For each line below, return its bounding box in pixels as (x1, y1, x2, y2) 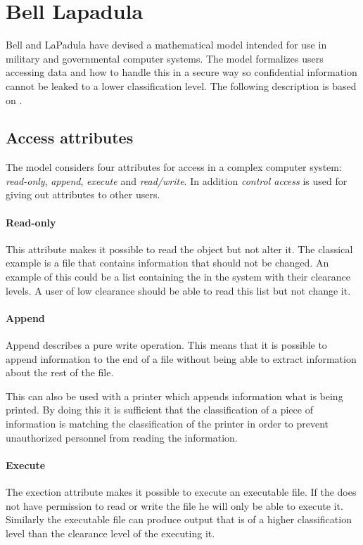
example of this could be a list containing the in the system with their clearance (6, 269, 350, 284)
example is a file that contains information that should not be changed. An (6, 255, 329, 270)
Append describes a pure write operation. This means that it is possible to (6, 338, 327, 352)
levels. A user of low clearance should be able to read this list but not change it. (6, 283, 351, 297)
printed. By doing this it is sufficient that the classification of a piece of (6, 402, 313, 417)
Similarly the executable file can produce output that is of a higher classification (6, 512, 352, 527)
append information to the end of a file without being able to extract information (6, 351, 357, 366)
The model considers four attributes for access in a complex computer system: (6, 160, 342, 174)
